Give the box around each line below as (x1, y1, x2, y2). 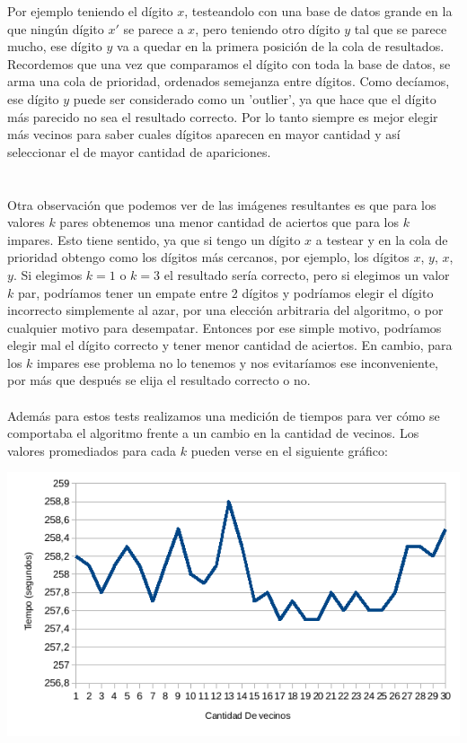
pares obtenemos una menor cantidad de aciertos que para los (59, 213, 400, 232)
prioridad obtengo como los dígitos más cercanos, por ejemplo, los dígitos (7, 248, 410, 267)
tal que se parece (354, 19, 447, 38)
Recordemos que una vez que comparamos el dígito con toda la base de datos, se (7, 54, 451, 73)
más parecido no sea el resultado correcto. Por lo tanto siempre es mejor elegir (7, 107, 438, 126)
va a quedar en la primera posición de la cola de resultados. (117, 37, 445, 56)
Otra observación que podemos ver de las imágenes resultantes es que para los (7, 195, 436, 214)
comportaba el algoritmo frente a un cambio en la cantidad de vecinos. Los (7, 424, 419, 442)
